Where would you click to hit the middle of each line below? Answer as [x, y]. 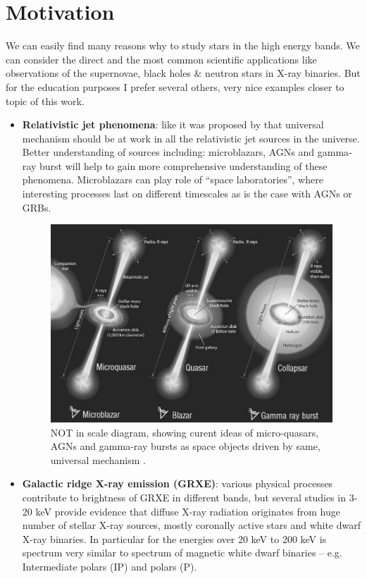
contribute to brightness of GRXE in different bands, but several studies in [184, 497]
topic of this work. [45, 100]
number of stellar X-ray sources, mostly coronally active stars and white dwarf [192, 525]
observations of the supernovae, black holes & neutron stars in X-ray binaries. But [183, 73]
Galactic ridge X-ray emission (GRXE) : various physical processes [178, 483]
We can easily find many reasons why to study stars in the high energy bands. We [183, 45]
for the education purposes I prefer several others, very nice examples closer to [175, 86]
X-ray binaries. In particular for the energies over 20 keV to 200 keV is [174, 538]
